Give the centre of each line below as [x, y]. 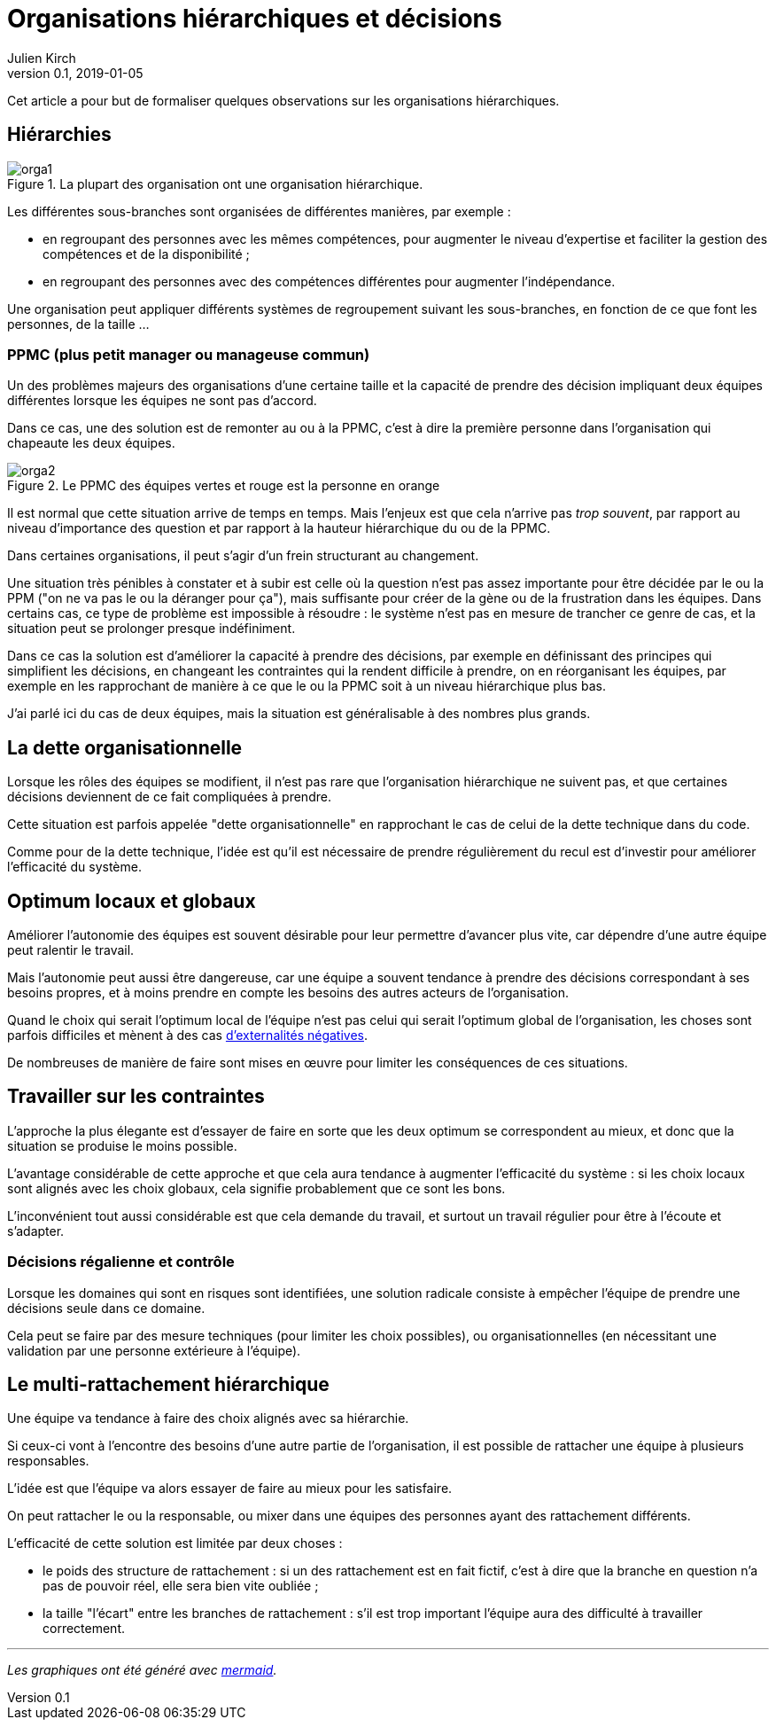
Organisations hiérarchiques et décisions [255, 19]
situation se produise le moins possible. [122, 1145]
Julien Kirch [42, 58]
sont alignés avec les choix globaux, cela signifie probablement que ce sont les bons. [256, 1188]
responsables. [48, 1461]
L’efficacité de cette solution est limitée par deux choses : [175, 1543]
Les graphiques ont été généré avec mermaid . [142, 1670]
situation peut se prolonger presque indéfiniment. [151, 629]
